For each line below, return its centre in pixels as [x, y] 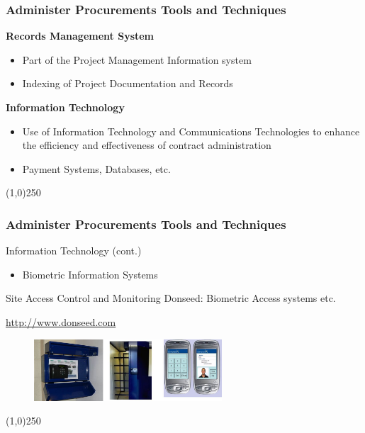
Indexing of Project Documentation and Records [128, 83]
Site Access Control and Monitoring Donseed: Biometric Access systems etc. [171, 298]
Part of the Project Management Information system [137, 59]
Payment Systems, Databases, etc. [96, 168]
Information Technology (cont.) [74, 251]
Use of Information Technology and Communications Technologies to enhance [191, 131]
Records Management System [80, 36]
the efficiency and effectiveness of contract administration [147, 145]
